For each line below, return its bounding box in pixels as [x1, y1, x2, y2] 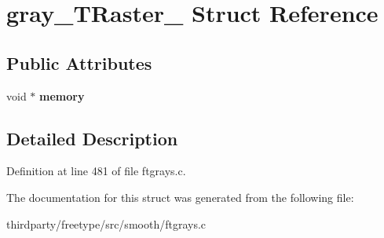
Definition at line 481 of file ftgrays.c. [6, 163, 186, 179]
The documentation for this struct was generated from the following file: [6, 189, 354, 205]
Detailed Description [6, 126, 178, 150]
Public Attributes [6, 50, 152, 75]
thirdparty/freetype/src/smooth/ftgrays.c [6, 215, 207, 232]
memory [39, 87, 85, 104]
